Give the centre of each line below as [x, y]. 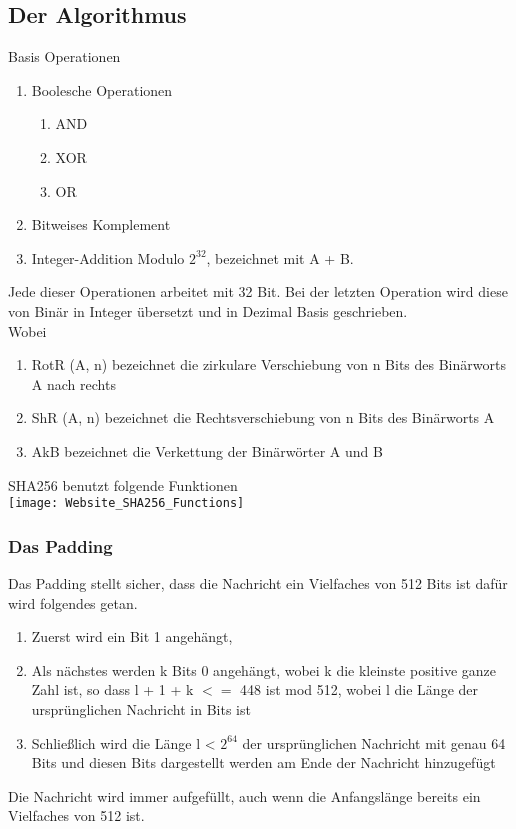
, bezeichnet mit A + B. [280, 257]
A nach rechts [73, 383]
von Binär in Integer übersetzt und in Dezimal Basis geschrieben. [208, 310]
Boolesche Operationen [102, 89]
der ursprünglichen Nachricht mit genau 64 [374, 742]
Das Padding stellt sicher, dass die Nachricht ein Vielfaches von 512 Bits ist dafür [258, 582]
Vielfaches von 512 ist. [76, 815]
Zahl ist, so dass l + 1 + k [112, 689]
